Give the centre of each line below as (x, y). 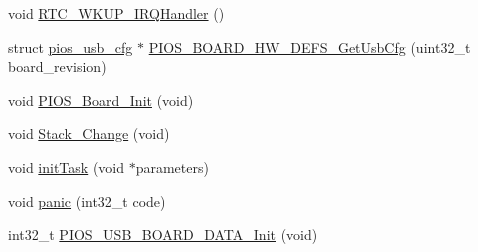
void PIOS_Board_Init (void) (101, 99)
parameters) (172, 166)
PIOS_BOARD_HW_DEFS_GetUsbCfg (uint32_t (309, 46)
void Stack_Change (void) (89, 133)
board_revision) (57, 66)
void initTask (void (66, 166)
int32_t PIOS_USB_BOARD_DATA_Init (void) (163, 234)
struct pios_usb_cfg (70, 46)
